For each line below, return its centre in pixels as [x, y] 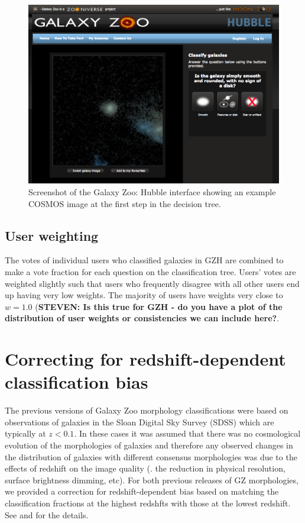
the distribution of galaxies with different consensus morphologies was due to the [151, 456]
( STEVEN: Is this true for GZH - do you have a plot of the [159, 306]
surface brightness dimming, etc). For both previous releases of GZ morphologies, [152, 480]
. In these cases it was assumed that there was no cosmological [187, 433]
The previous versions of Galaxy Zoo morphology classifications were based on [147, 410]
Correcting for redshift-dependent [145, 359]
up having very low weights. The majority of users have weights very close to [144, 295]
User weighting [52, 235]
